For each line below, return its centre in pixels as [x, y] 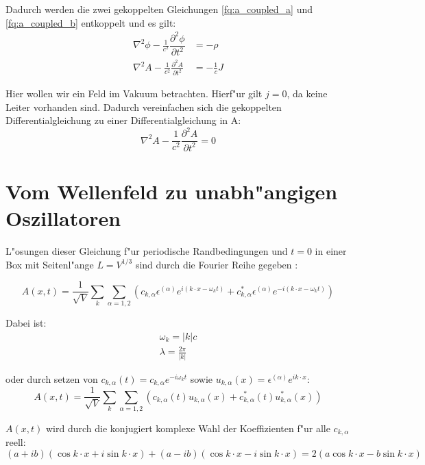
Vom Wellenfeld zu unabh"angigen [172, 191]
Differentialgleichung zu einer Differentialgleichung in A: [123, 120]
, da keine [307, 93]
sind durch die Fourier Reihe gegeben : [217, 264]
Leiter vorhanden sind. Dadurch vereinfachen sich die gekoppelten [144, 106]
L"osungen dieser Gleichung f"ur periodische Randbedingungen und [147, 251]
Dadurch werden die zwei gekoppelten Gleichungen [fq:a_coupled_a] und [159, 9]
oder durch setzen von [52, 378]
